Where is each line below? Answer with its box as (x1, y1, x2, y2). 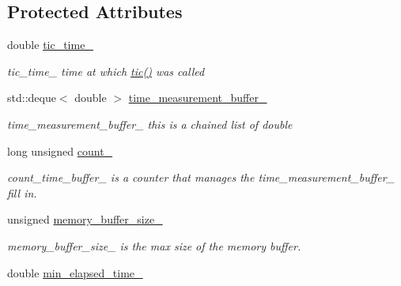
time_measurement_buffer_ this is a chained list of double (7, 115, 293, 132)
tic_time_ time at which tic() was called (7, 62, 205, 79)
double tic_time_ (7, 36, 93, 53)
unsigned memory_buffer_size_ (7, 211, 163, 228)
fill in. (7, 184, 37, 201)
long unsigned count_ (7, 142, 113, 159)
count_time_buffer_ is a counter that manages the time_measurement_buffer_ (7, 169, 395, 186)
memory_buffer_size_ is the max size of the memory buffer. (7, 237, 301, 254)
